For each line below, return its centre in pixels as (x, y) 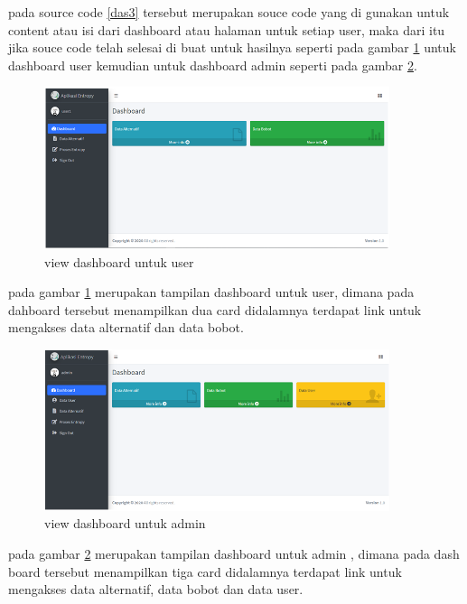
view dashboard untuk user (119, 261)
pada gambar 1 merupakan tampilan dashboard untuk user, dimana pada (211, 292)
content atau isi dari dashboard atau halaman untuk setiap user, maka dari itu (227, 29)
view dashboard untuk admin (125, 523)
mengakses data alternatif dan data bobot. (126, 327)
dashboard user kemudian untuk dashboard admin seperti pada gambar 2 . (213, 65)
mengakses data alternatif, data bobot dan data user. (156, 589)
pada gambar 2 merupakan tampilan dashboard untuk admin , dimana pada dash (234, 553)
